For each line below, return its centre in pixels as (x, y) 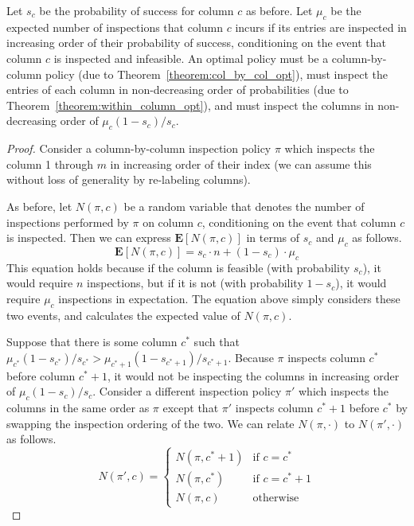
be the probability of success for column (137, 10)
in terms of (273, 238)
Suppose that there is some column (92, 342)
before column (41, 375)
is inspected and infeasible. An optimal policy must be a (191, 58)
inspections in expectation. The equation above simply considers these (229, 298)
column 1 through (50, 164)
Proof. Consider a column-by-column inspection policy (139, 148)
